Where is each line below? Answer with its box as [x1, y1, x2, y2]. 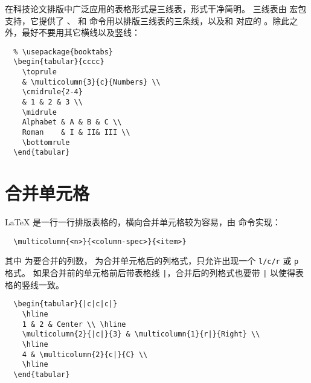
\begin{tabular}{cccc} [13, 57, 104, 66]
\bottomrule [22, 138, 70, 147]
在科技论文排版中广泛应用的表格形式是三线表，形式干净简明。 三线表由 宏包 [5, 2, 307, 14]
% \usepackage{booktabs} [13, 47, 113, 56]
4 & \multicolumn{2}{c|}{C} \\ [22, 350, 148, 359]
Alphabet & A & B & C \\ [22, 118, 122, 127]
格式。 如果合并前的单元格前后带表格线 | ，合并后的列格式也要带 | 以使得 [5, 266, 296, 279]
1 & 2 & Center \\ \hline [22, 320, 126, 329]
